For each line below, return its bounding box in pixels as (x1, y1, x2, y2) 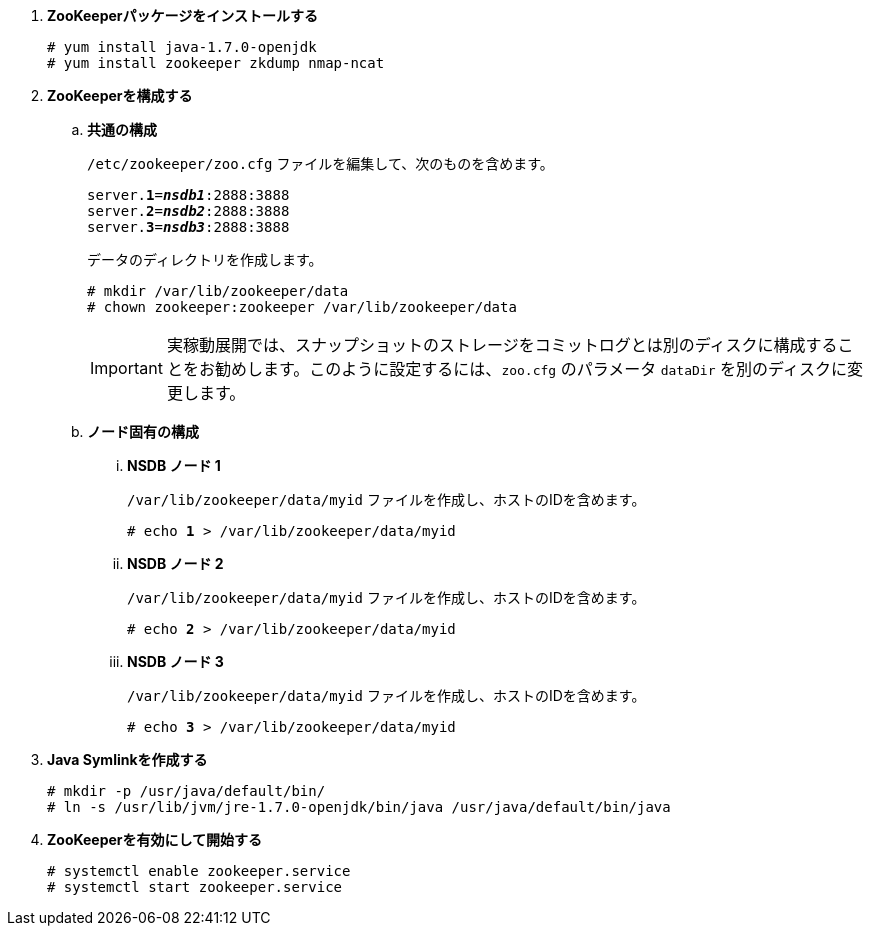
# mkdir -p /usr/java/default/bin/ (47, 783, 326, 799)
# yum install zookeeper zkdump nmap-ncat (47, 55, 385, 71)
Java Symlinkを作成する (47, 751, 208, 768)
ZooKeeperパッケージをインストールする (47, 7, 318, 24)
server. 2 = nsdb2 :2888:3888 (87, 203, 290, 219)
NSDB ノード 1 (127, 457, 221, 474)
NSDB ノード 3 (127, 653, 224, 670)
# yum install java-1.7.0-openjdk (47, 39, 317, 55)
